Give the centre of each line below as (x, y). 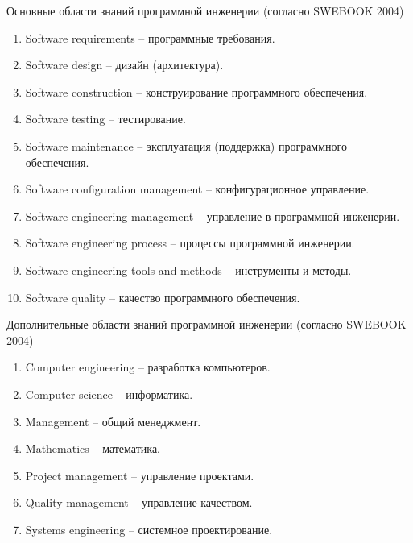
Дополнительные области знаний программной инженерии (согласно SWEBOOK (206, 324)
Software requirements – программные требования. (150, 37)
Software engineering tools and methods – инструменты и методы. (188, 269)
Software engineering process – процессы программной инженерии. (190, 243)
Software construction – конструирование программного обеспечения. (196, 91)
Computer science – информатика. (109, 394)
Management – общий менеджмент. (113, 421)
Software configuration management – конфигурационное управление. (197, 189)
